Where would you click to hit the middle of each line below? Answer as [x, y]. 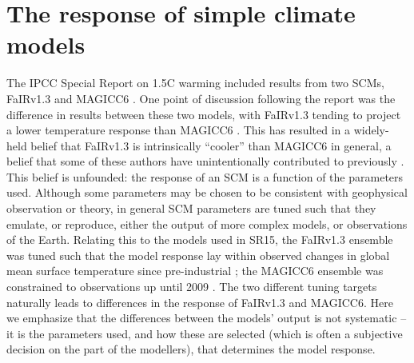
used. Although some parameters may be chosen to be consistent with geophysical [207, 192]
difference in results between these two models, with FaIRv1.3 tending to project [204, 114]
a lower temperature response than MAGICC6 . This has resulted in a [178, 130]
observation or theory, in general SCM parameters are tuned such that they [191, 208]
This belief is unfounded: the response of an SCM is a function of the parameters [205, 176]
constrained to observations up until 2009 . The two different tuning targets [192, 287]
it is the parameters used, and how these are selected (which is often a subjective [205, 333]
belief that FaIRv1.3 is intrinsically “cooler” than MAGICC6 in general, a [211, 145]
